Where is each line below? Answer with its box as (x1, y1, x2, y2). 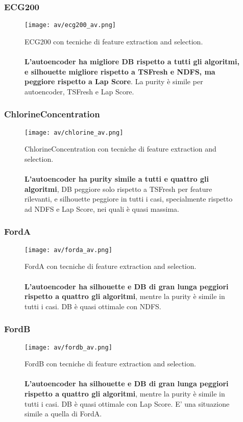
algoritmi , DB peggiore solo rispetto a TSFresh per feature (25, 183, 212, 194)
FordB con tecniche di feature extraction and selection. (25, 358, 196, 369)
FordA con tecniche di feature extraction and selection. (25, 261, 197, 271)
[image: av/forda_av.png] (25, 246, 112, 254)
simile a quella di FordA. (25, 408, 102, 419)
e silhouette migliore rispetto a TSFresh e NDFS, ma (25, 66, 215, 77)
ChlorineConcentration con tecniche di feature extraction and (25, 143, 216, 154)
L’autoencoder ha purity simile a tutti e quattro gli (25, 173, 209, 184)
